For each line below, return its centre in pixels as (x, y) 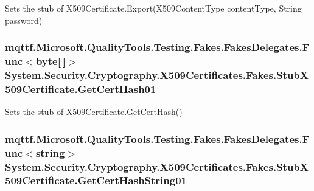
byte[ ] (51, 61)
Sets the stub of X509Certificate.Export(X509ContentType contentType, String (153, 8)
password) (24, 20)
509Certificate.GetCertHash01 (81, 89)
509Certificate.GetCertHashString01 (96, 180)
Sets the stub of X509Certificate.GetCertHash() (94, 112)
